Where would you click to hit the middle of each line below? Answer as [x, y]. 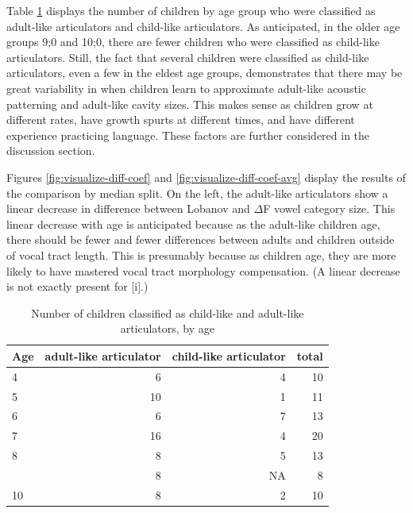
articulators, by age [168, 328]
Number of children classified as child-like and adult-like [168, 312]
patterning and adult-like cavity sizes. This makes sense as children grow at [190, 104]
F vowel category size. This [329, 208]
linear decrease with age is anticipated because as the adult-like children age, [193, 224]
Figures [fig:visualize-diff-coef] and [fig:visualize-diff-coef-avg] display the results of [206, 177]
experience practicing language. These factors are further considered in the [188, 135]
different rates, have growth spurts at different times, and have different [181, 120]
